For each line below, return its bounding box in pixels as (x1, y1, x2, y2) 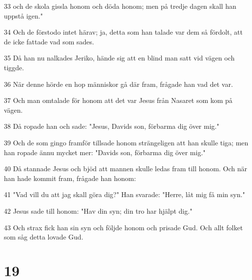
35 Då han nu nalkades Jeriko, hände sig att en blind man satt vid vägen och (4, 53, 235, 63)
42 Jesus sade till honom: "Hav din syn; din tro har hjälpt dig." (4, 205, 193, 216)
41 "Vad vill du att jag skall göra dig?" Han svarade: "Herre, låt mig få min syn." (4, 189, 245, 200)
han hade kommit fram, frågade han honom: (4, 173, 136, 183)
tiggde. (4, 62, 24, 72)
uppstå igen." (4, 10, 43, 20)
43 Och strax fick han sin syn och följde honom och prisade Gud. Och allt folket (4, 222, 243, 232)
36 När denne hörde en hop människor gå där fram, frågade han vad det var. (4, 79, 233, 89)
